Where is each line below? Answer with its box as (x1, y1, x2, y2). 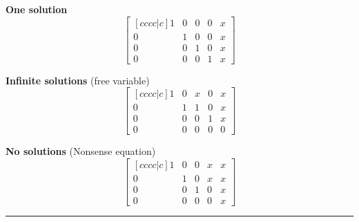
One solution (6, 2, 68, 16)
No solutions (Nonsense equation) (6, 144, 156, 158)
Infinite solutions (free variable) (6, 73, 150, 87)
